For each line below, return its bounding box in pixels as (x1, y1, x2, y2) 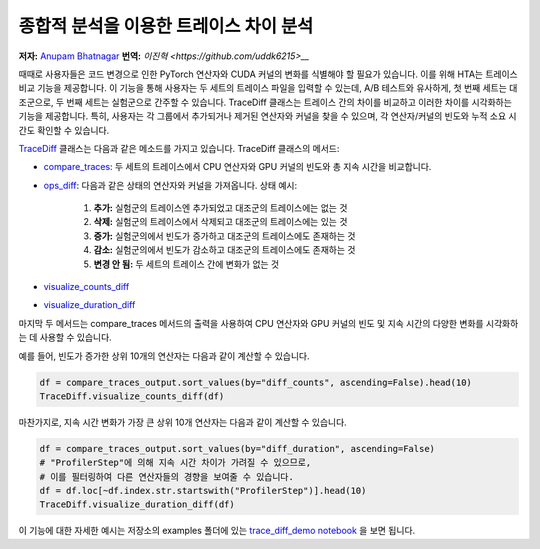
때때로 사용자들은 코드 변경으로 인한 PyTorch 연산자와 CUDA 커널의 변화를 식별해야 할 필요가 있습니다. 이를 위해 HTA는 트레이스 (18, 68, 519, 80)
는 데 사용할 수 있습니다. (18, 331, 112, 344)
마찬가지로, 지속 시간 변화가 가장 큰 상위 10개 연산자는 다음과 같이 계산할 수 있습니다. (18, 416, 347, 428)
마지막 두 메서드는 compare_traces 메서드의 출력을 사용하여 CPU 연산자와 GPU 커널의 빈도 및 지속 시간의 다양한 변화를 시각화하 (18, 317, 519, 329)
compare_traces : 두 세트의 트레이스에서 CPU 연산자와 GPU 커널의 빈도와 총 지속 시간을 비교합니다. (43, 161, 432, 173)
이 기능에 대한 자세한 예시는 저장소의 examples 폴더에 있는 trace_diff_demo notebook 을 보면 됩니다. (18, 525, 416, 537)
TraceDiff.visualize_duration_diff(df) (39, 499, 235, 510)
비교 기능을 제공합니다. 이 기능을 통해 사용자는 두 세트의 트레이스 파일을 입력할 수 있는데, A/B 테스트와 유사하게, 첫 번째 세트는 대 (18, 82, 518, 94)
